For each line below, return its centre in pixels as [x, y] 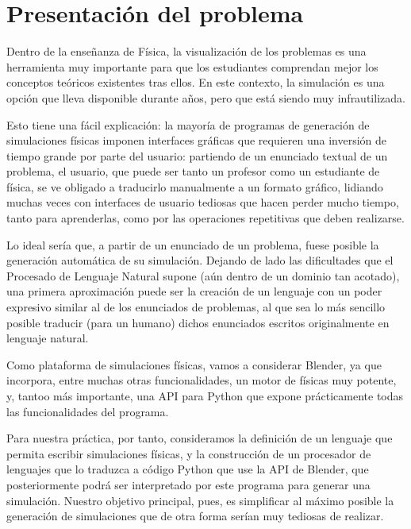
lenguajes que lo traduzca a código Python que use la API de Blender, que [188, 469]
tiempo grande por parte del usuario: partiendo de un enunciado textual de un [197, 155]
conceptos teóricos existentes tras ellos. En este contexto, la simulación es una [196, 82]
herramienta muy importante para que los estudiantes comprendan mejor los [192, 66]
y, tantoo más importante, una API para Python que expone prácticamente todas [205, 396]
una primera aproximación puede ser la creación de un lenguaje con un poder [194, 291]
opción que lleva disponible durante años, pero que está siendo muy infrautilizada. [206, 97]
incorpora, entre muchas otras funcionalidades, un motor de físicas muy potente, [202, 380]
